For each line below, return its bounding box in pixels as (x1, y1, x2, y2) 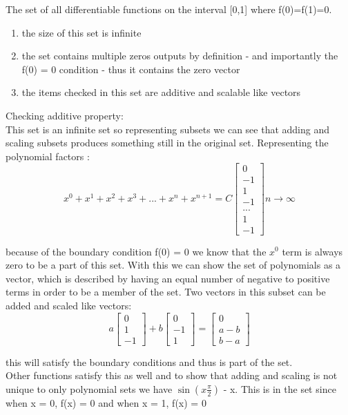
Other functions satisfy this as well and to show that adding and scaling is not (6, 368, 338, 383)
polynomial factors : (6, 148, 90, 163)
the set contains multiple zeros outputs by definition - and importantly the (21, 48, 338, 63)
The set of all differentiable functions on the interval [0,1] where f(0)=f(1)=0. (6, 2, 332, 16)
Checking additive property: (6, 108, 124, 122)
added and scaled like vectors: (6, 298, 132, 312)
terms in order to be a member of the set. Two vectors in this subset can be (6, 284, 326, 299)
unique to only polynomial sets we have (6, 381, 173, 396)
